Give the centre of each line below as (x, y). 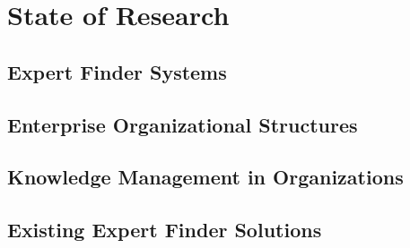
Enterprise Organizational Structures (183, 124)
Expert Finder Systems (117, 71)
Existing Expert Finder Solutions (165, 230)
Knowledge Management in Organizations (205, 177)
